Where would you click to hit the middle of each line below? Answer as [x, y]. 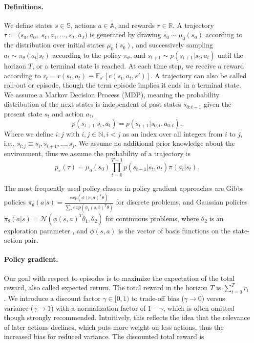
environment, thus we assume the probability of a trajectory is [97, 153]
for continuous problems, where [152, 218]
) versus [213, 298]
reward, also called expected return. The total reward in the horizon [106, 287]
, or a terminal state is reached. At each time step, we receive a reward [138, 65]
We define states [28, 25]
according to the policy [87, 55]
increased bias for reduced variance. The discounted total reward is [104, 336]
